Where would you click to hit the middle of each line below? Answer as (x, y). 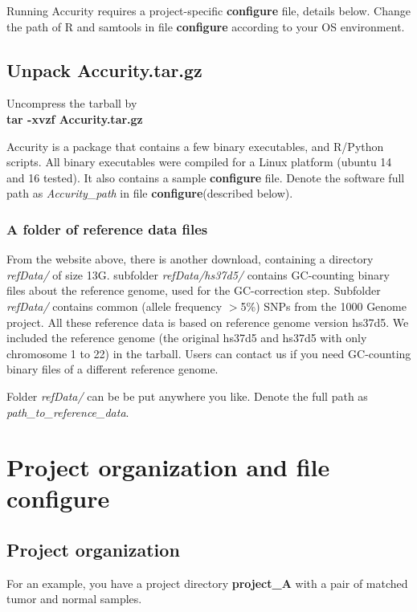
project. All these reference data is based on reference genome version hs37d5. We (208, 322)
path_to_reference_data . (68, 412)
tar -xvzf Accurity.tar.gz (75, 118)
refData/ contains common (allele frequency (114, 306)
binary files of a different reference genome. (112, 369)
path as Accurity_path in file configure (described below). (150, 193)
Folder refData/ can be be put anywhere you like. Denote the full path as (187, 396)
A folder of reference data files (107, 228)
